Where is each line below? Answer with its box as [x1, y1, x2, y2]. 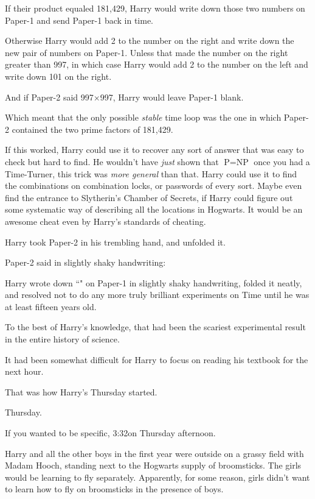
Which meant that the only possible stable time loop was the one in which [5, 111, 282, 124]
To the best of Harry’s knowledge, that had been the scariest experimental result [5, 320, 306, 333]
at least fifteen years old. [5, 300, 97, 313]
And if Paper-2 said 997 [5, 90, 94, 103]
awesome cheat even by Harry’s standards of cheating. [5, 214, 206, 227]
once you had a [254, 155, 310, 168]
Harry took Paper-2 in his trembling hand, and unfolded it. [5, 235, 226, 248]
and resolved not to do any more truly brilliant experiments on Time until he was [5, 288, 310, 301]
